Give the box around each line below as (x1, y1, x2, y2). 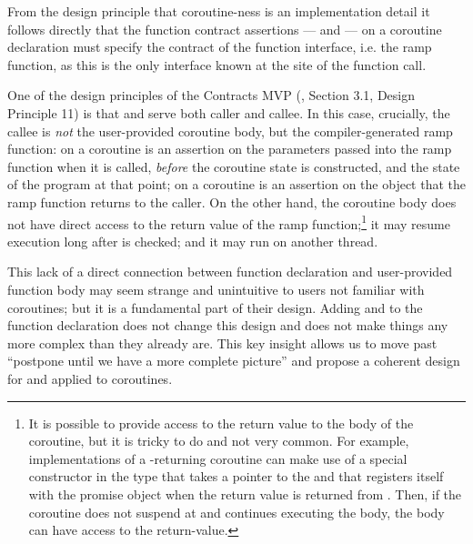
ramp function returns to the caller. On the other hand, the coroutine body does (7, 192, 457, 211)
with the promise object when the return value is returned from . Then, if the (28, 484, 462, 503)
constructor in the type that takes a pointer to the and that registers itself (28, 467, 444, 486)
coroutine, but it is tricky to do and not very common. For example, (28, 431, 409, 450)
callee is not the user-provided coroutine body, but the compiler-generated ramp (7, 121, 453, 140)
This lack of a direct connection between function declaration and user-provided (7, 262, 453, 281)
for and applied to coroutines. (7, 368, 173, 388)
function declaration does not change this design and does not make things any (7, 316, 448, 335)
